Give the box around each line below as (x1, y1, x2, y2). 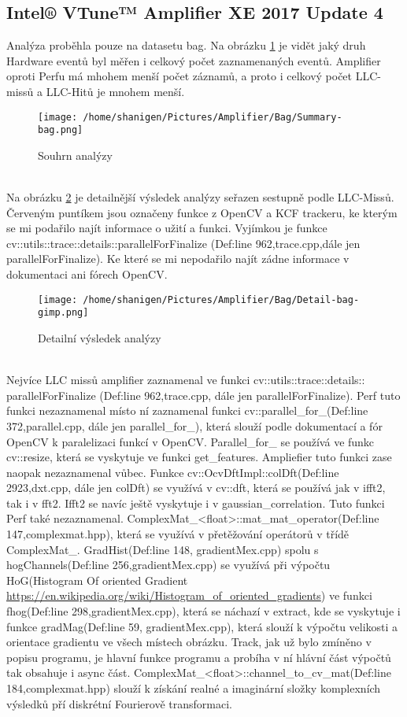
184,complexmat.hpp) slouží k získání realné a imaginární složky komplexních (6, 680, 381, 697)
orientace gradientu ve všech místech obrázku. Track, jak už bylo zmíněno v (6, 634, 372, 650)
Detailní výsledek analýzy (38, 329, 161, 346)
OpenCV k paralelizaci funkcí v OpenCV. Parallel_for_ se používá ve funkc (6, 433, 375, 449)
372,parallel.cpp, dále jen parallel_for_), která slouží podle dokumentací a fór (6, 417, 383, 434)
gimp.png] (38, 307, 89, 319)
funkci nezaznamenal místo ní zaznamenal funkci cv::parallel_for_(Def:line (6, 402, 368, 419)
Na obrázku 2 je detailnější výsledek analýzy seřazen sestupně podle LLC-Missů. (6, 189, 394, 205)
